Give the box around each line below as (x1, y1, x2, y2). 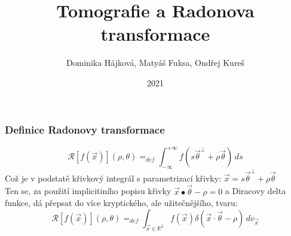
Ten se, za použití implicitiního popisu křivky (5, 184, 171, 197)
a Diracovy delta (225, 184, 286, 197)
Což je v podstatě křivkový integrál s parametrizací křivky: (5, 171, 222, 184)
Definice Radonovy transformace (5, 122, 165, 137)
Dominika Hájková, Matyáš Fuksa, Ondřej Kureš (66, 56, 245, 69)
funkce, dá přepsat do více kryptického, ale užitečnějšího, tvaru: (5, 196, 238, 209)
